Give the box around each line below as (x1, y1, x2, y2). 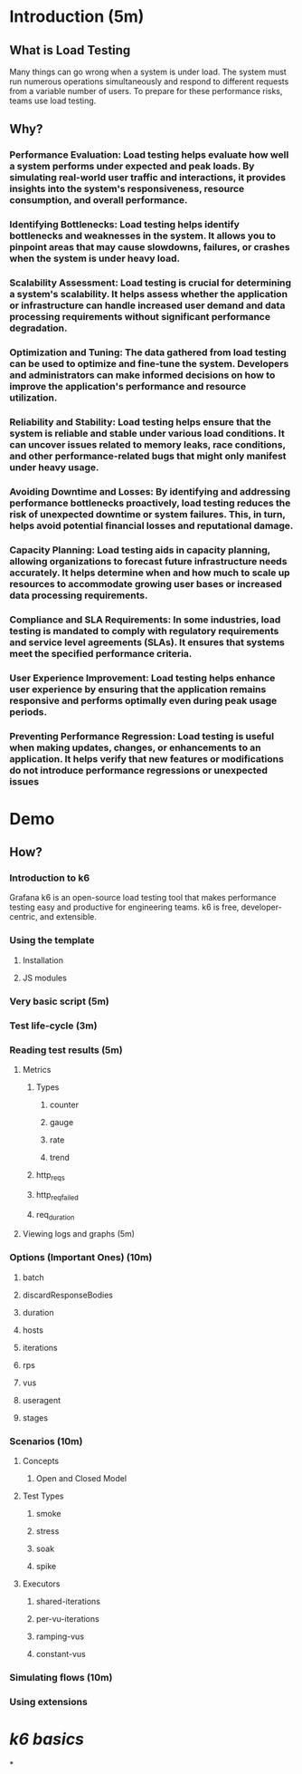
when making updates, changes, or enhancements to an (9, 741, 262, 754)
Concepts (22, 1455, 60, 1466)
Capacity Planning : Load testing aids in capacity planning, (9, 544, 271, 556)
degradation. (9, 322, 68, 334)
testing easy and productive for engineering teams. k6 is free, (9, 901, 240, 912)
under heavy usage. (9, 461, 99, 473)
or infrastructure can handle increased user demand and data (9, 299, 286, 312)
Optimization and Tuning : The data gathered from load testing (9, 346, 287, 359)
